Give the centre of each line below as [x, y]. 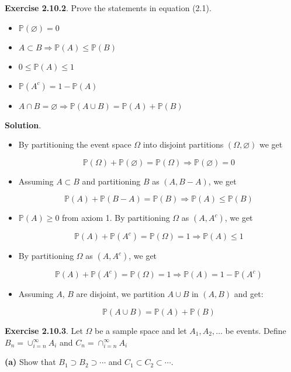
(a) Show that [30, 362]
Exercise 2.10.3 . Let [44, 330]
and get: [249, 294]
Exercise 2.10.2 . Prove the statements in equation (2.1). [108, 8]
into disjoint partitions [183, 144]
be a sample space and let [141, 330]
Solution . [23, 124]
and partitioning [111, 181]
